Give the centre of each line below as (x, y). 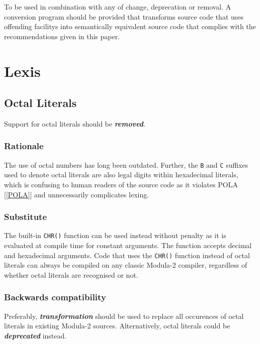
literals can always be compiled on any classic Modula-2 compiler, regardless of (126, 265)
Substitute (26, 217)
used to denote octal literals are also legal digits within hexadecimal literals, (121, 175)
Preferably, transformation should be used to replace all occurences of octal (124, 316)
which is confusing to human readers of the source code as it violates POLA (121, 185)
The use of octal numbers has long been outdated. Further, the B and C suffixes (126, 164)
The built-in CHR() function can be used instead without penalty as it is (115, 235)
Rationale (24, 146)
